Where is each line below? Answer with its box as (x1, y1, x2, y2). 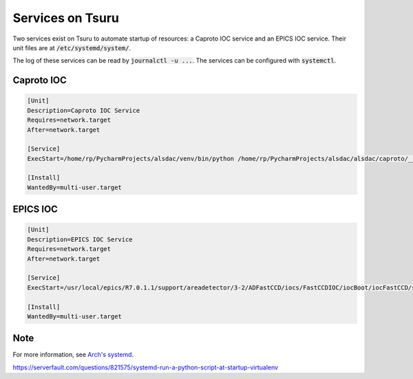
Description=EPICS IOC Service (27, 235, 134, 243)
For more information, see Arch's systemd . (12, 351, 134, 359)
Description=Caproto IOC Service (27, 107, 140, 114)
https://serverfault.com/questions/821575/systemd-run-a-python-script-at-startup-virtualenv (12, 363, 279, 371)
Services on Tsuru (12, 10, 120, 25)
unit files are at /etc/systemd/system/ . (12, 43, 131, 52)
